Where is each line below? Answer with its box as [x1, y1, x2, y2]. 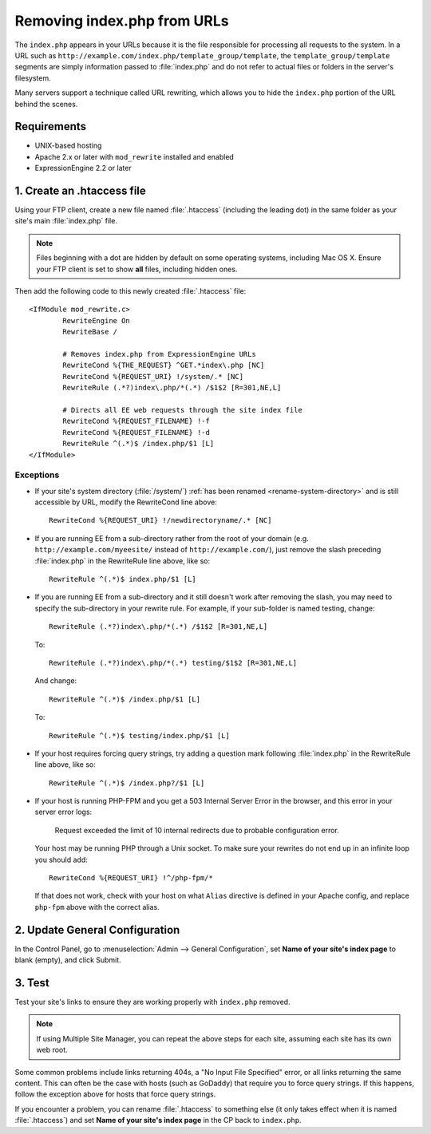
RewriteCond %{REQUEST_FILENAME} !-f [62, 417, 211, 426]
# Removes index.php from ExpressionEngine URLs [62, 350, 257, 358]
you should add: [34, 855, 88, 864]
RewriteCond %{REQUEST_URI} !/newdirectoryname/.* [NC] [49, 516, 272, 525]
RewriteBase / [62, 327, 118, 337]
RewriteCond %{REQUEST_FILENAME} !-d [62, 428, 211, 437]
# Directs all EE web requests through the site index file [62, 405, 302, 414]
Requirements [14, 120, 87, 133]
